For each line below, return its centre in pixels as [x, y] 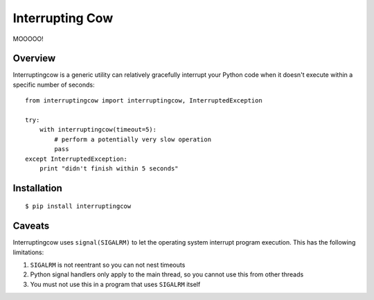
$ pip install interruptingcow [78, 206]
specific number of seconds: [54, 85]
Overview [34, 59]
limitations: [28, 252]
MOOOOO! [28, 39]
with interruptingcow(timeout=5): [98, 130]
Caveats [31, 226]
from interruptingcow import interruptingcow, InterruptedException [144, 101]
